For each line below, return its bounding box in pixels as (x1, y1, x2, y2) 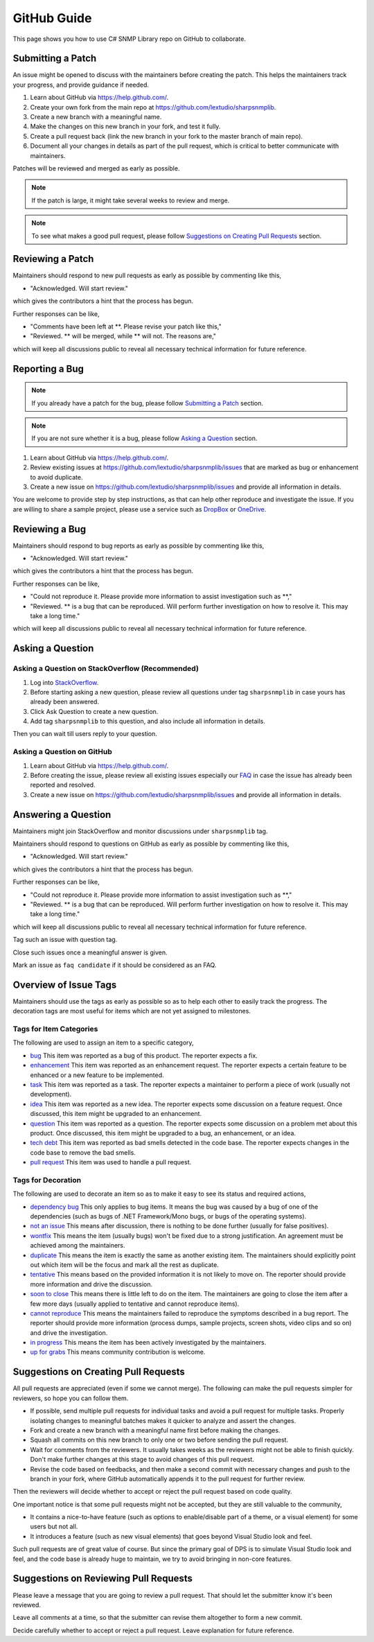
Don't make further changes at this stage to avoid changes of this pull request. (30, 1456, 254, 1464)
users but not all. (30, 1522, 78, 1531)
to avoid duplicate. (30, 473, 83, 481)
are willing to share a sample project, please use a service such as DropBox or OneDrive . (12, 505, 267, 513)
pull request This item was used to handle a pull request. (30, 1158, 192, 1167)
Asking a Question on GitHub (12, 747, 112, 757)
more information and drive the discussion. (30, 1279, 152, 1289)
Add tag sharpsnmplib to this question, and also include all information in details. (30, 717, 266, 726)
